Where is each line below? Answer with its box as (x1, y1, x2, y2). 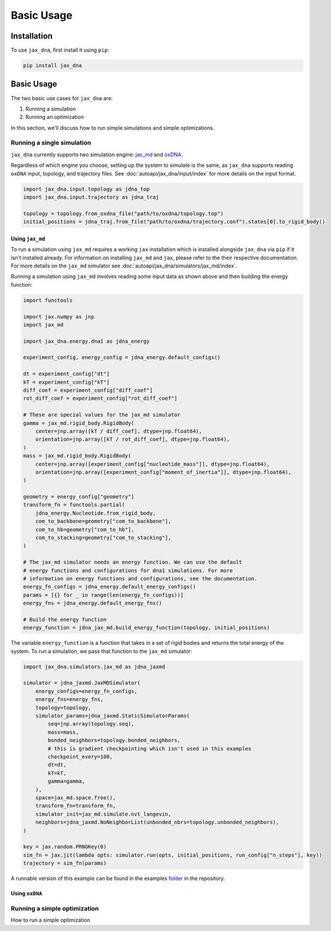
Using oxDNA (11, 890, 42, 897)
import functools (23, 297, 73, 304)
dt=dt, (47, 761, 67, 768)
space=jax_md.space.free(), (35, 794, 116, 801)
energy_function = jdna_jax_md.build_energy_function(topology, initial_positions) (23, 624, 270, 631)
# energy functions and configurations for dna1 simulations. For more (23, 567, 233, 573)
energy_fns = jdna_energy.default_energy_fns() (23, 600, 162, 607)
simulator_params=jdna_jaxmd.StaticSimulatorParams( (35, 713, 190, 719)
